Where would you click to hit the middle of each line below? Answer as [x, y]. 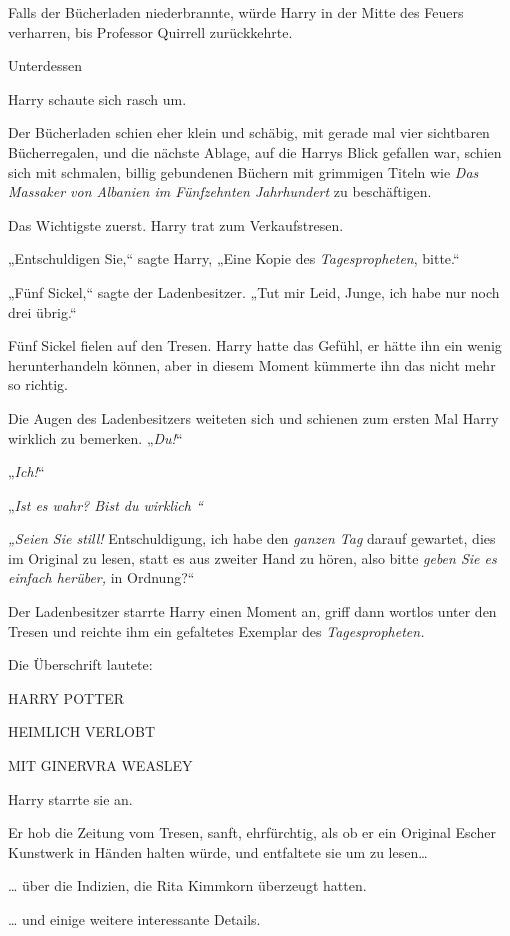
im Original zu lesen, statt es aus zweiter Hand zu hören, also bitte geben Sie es [252, 557]
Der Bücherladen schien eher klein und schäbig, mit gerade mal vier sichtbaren [249, 132]
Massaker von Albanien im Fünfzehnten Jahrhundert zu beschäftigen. [220, 191]
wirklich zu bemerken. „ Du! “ [95, 437]
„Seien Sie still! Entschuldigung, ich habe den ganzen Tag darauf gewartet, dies [252, 538]
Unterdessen [45, 65]
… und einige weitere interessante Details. [134, 919]
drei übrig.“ [42, 311]
